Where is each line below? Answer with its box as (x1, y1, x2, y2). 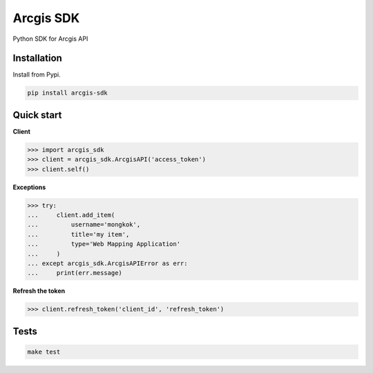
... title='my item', (27, 230, 130, 238)
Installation (12, 52, 62, 64)
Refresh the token (12, 287, 66, 295)
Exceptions (12, 183, 46, 191)
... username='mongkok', (27, 221, 141, 229)
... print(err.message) (27, 269, 122, 277)
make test (27, 347, 61, 356)
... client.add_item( (27, 211, 115, 219)
